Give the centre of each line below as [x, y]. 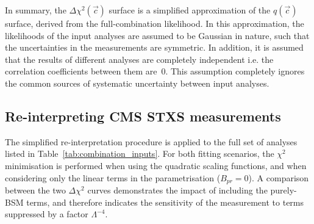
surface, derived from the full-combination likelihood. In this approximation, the [155, 23]
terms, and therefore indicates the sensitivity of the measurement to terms [165, 202]
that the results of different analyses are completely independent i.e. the [139, 59]
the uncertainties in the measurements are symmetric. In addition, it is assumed [154, 47]
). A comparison [279, 177]
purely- [284, 190]
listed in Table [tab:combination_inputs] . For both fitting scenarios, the [140, 154]
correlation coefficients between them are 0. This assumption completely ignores [155, 71]
